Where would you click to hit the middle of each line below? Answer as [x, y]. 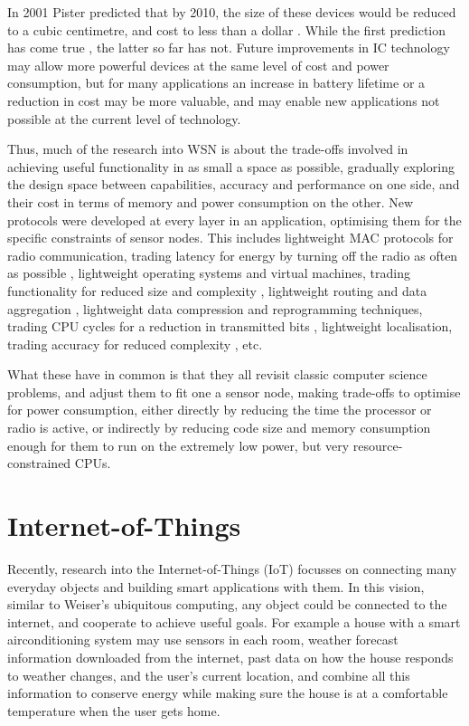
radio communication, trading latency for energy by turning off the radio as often [233, 255]
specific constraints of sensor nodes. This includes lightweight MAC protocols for [230, 238]
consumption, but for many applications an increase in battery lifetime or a [216, 83]
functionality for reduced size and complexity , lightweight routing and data [217, 290]
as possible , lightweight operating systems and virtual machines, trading [209, 273]
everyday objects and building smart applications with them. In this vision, [216, 586]
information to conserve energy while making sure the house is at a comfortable [228, 693]
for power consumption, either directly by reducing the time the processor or [220, 410]
